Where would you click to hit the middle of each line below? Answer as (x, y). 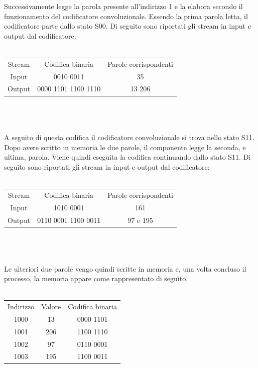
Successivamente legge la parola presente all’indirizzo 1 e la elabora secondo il (123, 6)
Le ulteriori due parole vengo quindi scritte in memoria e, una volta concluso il (125, 268)
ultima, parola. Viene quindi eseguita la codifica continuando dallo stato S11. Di (127, 157)
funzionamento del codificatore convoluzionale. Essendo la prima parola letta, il (126, 16)
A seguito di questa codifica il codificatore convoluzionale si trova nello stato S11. (129, 137)
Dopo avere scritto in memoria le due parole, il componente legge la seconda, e (125, 147)
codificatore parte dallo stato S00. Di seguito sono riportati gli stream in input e (127, 26)
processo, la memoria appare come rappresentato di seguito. (96, 278)
